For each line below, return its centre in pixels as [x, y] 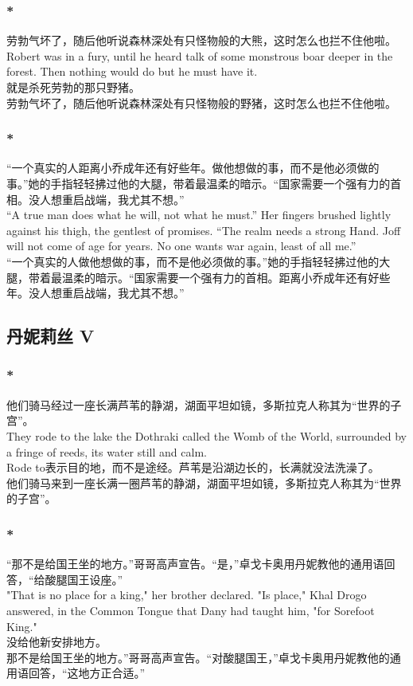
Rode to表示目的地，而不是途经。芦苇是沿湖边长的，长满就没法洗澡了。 [193, 467]
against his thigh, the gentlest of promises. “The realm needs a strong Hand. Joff [204, 230]
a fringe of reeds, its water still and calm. [107, 451]
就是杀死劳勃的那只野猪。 [73, 87]
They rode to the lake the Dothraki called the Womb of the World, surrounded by [206, 435]
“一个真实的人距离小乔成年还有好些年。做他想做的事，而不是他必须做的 [193, 168]
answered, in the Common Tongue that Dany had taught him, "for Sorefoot [191, 610]
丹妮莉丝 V [51, 336]
